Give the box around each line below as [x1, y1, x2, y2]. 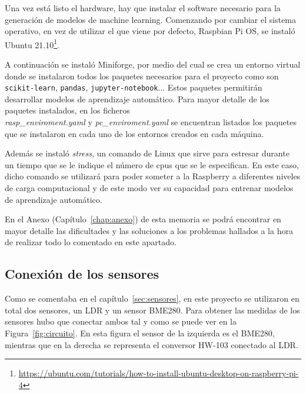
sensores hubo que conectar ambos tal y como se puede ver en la [5, 315, 237, 328]
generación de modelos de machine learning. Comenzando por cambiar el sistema [5, 13, 297, 25]
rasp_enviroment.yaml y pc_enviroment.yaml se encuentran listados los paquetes [5, 116, 297, 128]
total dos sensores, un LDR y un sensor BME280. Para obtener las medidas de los [5, 303, 300, 316]
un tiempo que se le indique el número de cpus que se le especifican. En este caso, [5, 158, 299, 171]
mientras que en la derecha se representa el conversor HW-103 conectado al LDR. [5, 338, 298, 350]
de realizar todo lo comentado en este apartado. [5, 236, 177, 248]
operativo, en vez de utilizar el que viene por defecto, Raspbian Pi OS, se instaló [5, 25, 295, 37]
